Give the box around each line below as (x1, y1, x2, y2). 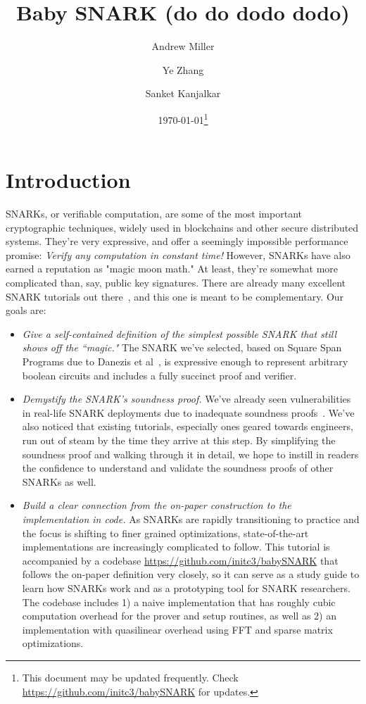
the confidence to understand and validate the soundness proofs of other (22, 460, 334, 475)
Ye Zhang (162, 62, 204, 77)
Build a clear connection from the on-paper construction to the (22, 498, 291, 513)
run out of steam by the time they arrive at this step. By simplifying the (22, 433, 336, 447)
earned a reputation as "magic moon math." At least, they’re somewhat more (6, 261, 339, 276)
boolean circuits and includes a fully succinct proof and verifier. (22, 367, 297, 382)
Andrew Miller (151, 39, 215, 54)
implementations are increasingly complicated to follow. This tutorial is (22, 539, 330, 554)
